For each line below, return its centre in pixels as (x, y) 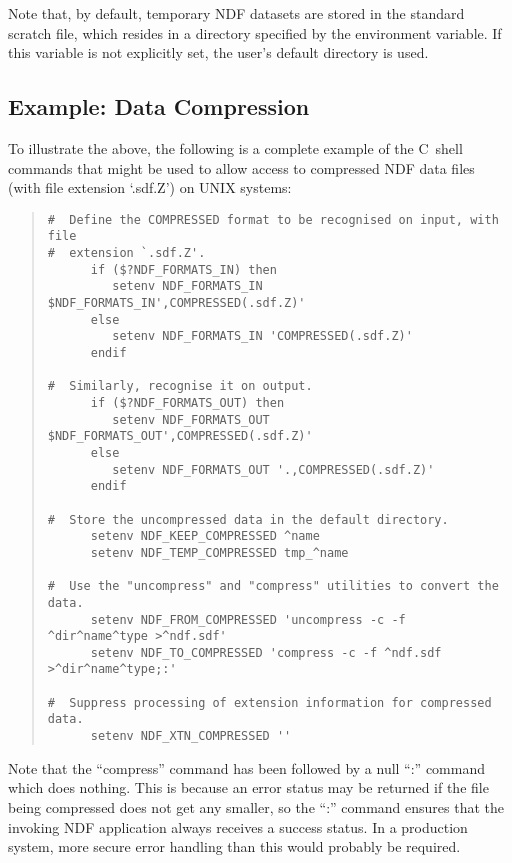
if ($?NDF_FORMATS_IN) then (183, 269)
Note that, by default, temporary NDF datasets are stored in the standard (236, 13)
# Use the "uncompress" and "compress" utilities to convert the (273, 586)
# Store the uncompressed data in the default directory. (248, 519)
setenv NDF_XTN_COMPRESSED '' (191, 736)
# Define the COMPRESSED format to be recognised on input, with (273, 219)
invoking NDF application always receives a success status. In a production (238, 826)
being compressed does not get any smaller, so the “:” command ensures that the (256, 806)
